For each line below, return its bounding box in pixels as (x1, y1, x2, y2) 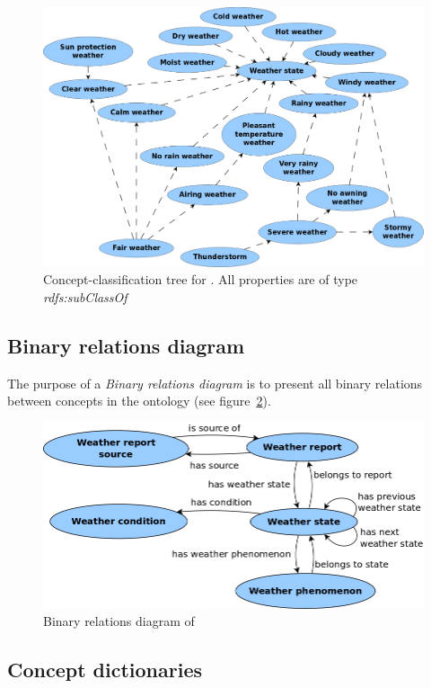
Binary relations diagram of (43, 612, 195, 630)
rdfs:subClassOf (43, 287, 128, 306)
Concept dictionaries (7, 656, 203, 684)
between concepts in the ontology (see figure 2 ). (7, 391, 271, 410)
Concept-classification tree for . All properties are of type (43, 270, 358, 289)
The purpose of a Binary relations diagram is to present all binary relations (7, 373, 423, 392)
